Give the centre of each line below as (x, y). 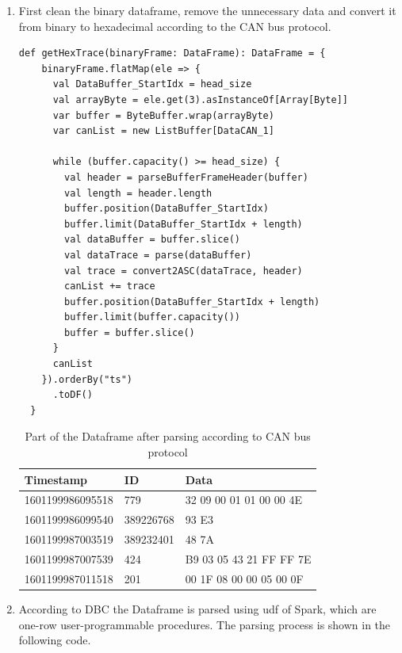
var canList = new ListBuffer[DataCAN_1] (163, 131)
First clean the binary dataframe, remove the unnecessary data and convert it (207, 10)
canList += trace (110, 286)
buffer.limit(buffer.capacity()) (152, 317)
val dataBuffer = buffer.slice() (152, 240)
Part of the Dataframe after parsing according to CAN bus (168, 436)
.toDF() (73, 395)
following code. (55, 640)
